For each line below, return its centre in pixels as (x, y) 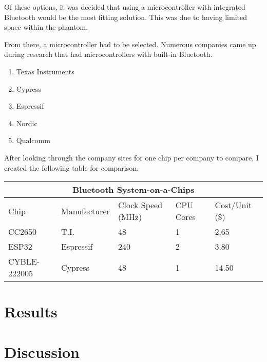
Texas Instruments (45, 71)
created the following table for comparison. (71, 167)
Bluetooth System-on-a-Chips (133, 190)
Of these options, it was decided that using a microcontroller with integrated (125, 7)
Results (31, 311)
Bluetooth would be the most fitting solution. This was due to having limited (126, 17)
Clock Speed (140, 205)
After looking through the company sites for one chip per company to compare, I (131, 157)
